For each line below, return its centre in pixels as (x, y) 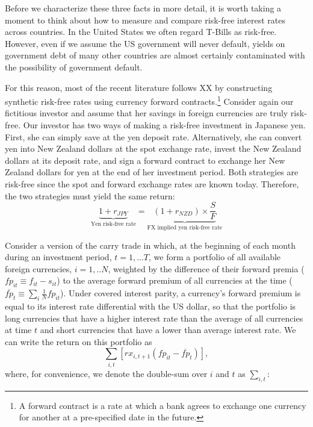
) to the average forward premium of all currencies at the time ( (175, 280)
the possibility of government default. (74, 67)
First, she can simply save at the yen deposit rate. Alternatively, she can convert (153, 136)
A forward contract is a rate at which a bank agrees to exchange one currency (163, 405)
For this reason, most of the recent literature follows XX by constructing (139, 87)
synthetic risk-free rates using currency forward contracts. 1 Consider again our (149, 100)
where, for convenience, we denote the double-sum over (106, 373)
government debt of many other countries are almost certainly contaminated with (155, 55)
